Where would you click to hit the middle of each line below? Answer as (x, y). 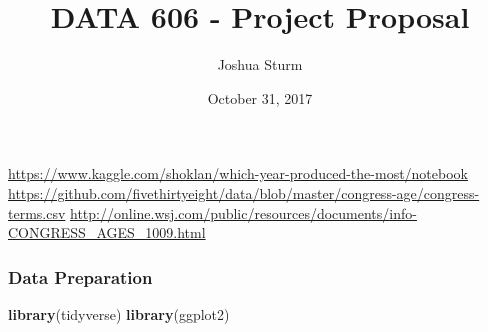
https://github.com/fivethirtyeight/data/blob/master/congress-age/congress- (244, 192)
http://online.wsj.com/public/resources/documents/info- (243, 212)
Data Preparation (80, 276)
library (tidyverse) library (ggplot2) (119, 313)
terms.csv (37, 212)
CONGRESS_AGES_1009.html (107, 232)
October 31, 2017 (260, 97)
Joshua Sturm (260, 64)
